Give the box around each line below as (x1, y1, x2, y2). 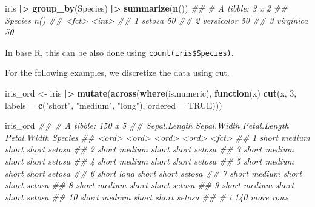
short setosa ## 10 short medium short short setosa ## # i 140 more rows (5, 190, 289, 203)
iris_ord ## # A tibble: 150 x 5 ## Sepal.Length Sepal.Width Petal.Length (5, 119, 289, 132)
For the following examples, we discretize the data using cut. (5, 66, 230, 79)
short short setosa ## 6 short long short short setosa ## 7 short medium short (5, 166, 302, 179)
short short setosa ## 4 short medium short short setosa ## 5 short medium (5, 155, 294, 167)
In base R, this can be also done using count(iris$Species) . (5, 46, 234, 58)
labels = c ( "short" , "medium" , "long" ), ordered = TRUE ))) (5, 98, 222, 111)
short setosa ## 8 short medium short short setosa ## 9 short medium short (5, 178, 294, 191)
